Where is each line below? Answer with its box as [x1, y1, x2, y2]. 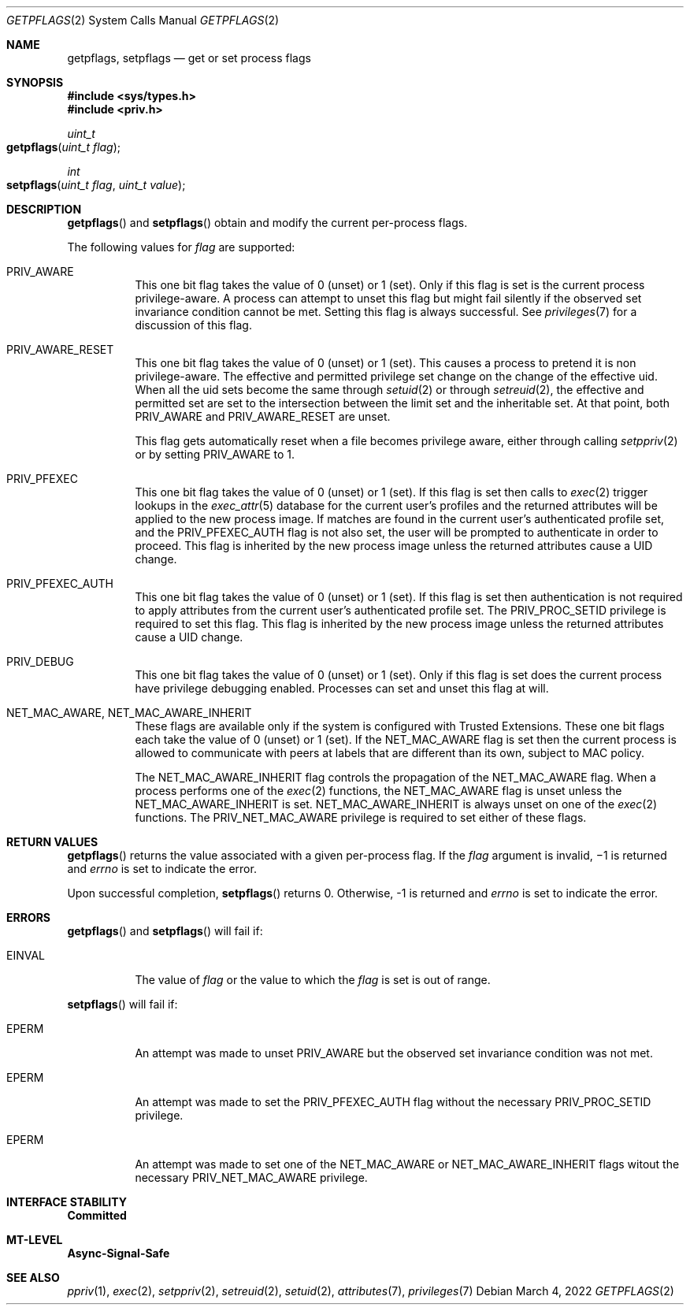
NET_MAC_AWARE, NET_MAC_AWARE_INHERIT [6, 706, 252, 719]
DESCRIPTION [6, 202, 82, 216]
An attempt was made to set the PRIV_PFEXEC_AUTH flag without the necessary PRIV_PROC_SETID [135, 1095, 651, 1109]
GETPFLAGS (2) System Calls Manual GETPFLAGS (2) [6, 13, 280, 27]
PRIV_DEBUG [6, 655, 74, 668]
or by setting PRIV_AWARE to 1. [135, 448, 295, 461]
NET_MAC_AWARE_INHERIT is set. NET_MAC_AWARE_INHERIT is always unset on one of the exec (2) [135, 797, 658, 811]
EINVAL [6, 949, 45, 962]
